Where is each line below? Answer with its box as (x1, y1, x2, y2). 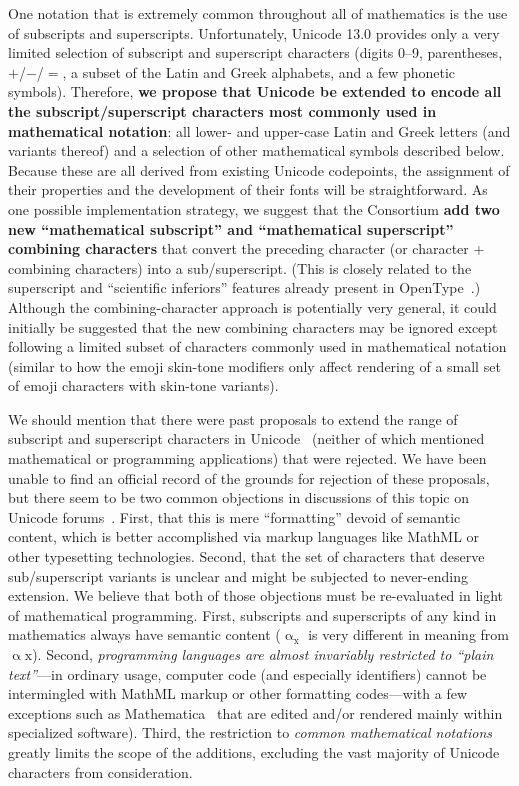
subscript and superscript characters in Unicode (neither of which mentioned (8, 428, 485, 449)
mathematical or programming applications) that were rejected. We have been (8, 448, 487, 469)
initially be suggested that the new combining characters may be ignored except (8, 316, 498, 337)
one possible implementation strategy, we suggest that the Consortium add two (8, 198, 500, 219)
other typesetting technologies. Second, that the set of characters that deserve (8, 546, 485, 567)
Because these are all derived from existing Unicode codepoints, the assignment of (8, 159, 510, 180)
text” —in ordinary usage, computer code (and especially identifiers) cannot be (8, 663, 487, 684)
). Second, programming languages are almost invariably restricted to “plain (32, 644, 494, 664)
